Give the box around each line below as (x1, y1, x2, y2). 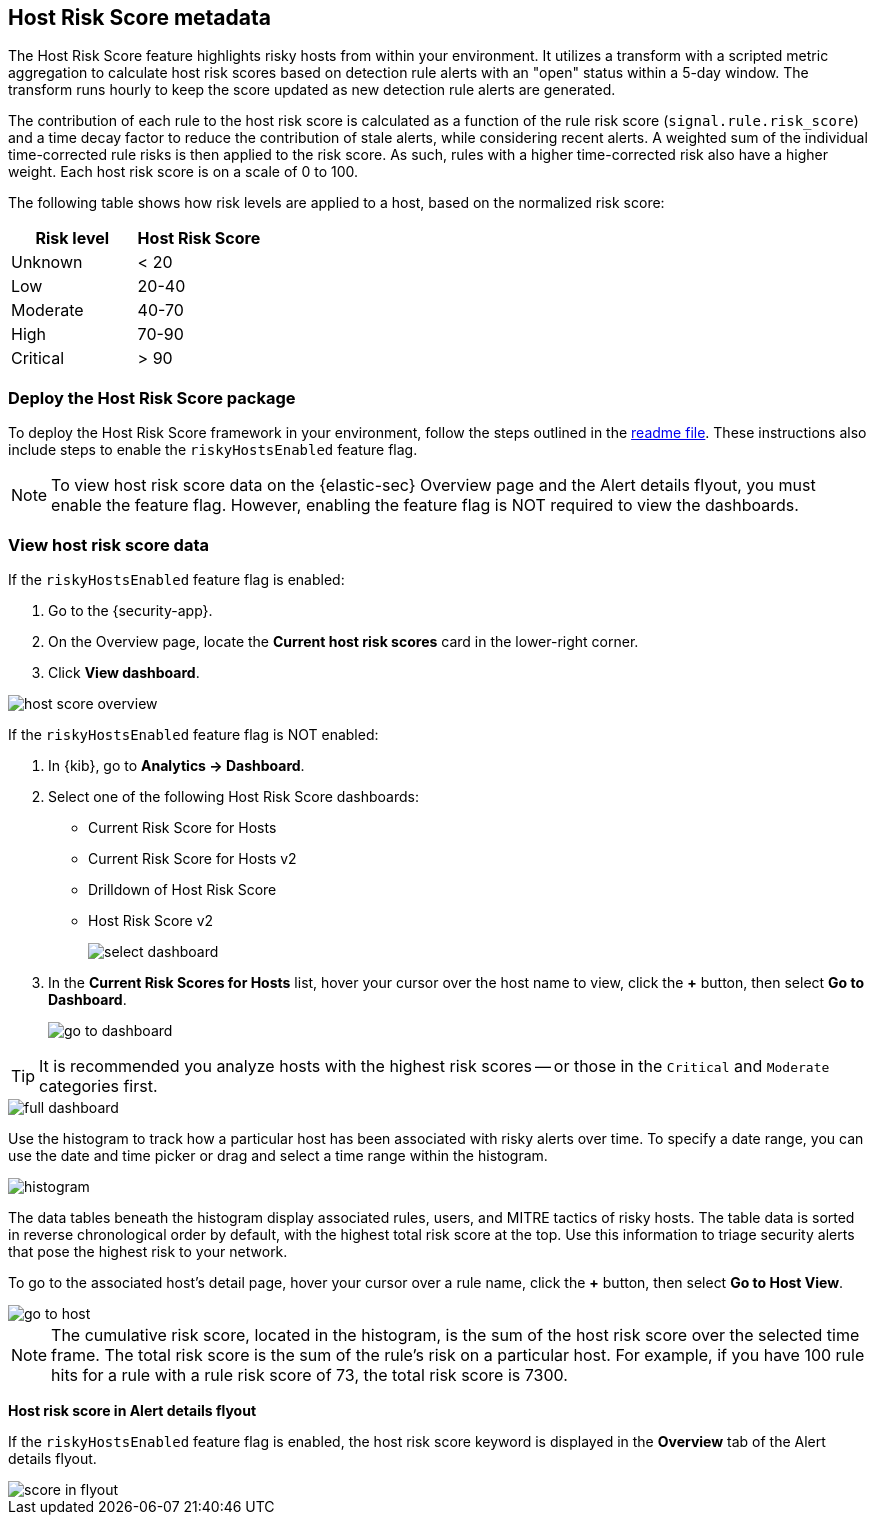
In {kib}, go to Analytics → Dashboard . (48, 756, 305, 774)
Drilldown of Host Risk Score (88, 880, 277, 898)
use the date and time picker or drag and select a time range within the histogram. (8, 1146, 548, 1164)
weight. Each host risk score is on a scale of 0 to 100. (8, 163, 359, 181)
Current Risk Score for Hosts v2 (88, 849, 297, 867)
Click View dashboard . (48, 663, 200, 681)
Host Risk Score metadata (8, 5, 271, 30)
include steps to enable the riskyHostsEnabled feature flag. (8, 441, 418, 459)
